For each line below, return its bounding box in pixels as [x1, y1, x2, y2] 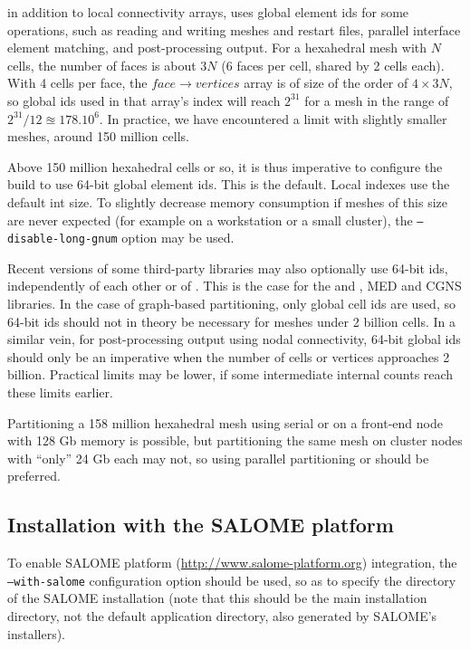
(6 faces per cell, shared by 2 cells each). [221, 55, 445, 74]
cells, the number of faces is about [7, 55, 197, 74]
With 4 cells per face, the [7, 73, 148, 92]
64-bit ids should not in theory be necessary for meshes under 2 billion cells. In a [7, 311, 456, 330]
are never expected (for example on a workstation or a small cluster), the [7, 210, 413, 229]
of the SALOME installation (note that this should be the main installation [7, 588, 427, 607]
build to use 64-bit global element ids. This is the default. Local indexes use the [7, 175, 450, 194]
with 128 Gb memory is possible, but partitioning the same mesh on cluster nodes [7, 431, 463, 450]
